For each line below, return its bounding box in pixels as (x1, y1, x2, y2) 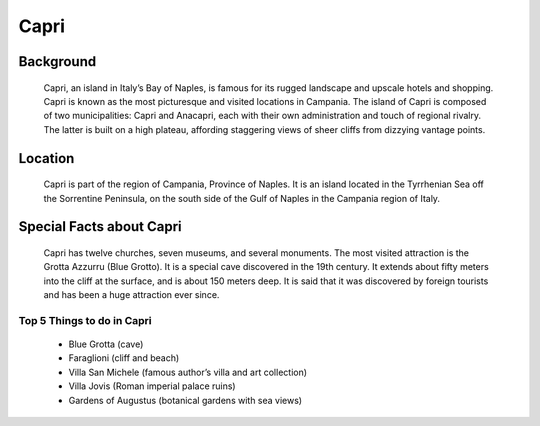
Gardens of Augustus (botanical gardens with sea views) (68, 394, 303, 406)
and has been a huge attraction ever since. (43, 289, 220, 301)
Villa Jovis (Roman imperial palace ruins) (68, 380, 236, 392)
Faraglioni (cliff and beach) (68, 352, 180, 364)
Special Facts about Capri (18, 218, 182, 235)
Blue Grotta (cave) (68, 338, 144, 350)
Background (18, 53, 97, 70)
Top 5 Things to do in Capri (18, 313, 152, 327)
